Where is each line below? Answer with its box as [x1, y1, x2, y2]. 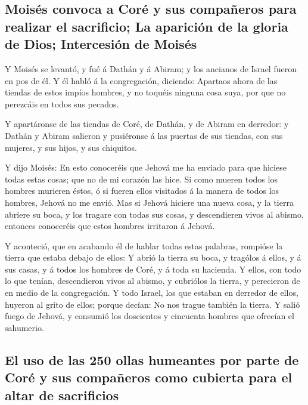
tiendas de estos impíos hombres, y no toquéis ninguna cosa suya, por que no [5, 86, 286, 98]
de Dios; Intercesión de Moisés [5, 35, 197, 53]
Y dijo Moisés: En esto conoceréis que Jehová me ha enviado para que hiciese [5, 161, 287, 174]
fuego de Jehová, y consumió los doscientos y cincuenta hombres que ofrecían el [5, 310, 294, 322]
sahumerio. [5, 321, 44, 333]
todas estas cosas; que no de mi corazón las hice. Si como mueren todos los [5, 172, 278, 185]
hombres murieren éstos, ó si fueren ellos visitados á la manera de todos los [5, 184, 279, 197]
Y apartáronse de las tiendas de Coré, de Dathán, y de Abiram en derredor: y [5, 118, 289, 130]
